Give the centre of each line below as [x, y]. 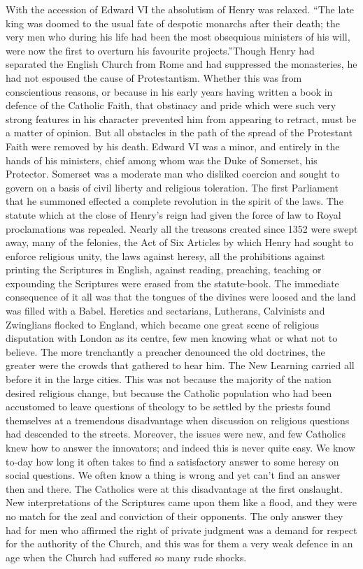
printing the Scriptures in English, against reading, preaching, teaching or [164, 269]
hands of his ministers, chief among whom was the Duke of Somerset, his [162, 160]
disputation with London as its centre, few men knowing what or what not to [172, 338]
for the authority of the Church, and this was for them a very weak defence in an [179, 543]
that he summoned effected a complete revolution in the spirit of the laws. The [175, 201]
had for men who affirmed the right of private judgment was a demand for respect [181, 530]
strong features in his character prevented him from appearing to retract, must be [181, 118]
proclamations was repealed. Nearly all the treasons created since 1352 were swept [182, 228]
